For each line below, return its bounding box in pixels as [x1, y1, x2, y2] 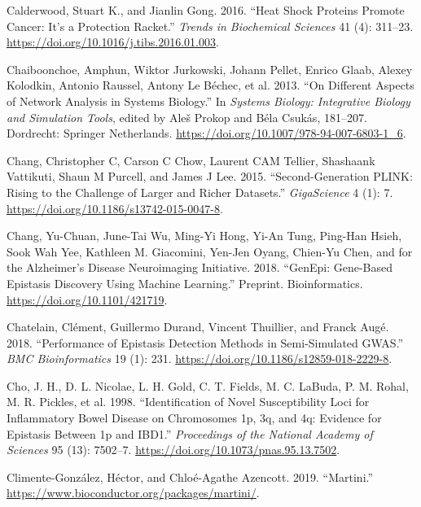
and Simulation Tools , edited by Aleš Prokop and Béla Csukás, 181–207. [7, 108, 367, 125]
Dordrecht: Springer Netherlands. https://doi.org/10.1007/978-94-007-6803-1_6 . [7, 125, 406, 142]
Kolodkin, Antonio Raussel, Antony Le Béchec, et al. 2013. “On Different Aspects [7, 76, 414, 94]
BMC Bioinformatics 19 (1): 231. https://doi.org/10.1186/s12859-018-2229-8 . [7, 350, 392, 367]
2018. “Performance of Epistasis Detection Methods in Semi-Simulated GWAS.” [7, 334, 404, 351]
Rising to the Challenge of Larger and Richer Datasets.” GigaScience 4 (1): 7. [7, 183, 393, 200]
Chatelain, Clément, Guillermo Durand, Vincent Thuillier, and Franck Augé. [7, 318, 389, 335]
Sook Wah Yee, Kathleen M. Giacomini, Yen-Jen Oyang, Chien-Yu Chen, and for [7, 243, 413, 260]
